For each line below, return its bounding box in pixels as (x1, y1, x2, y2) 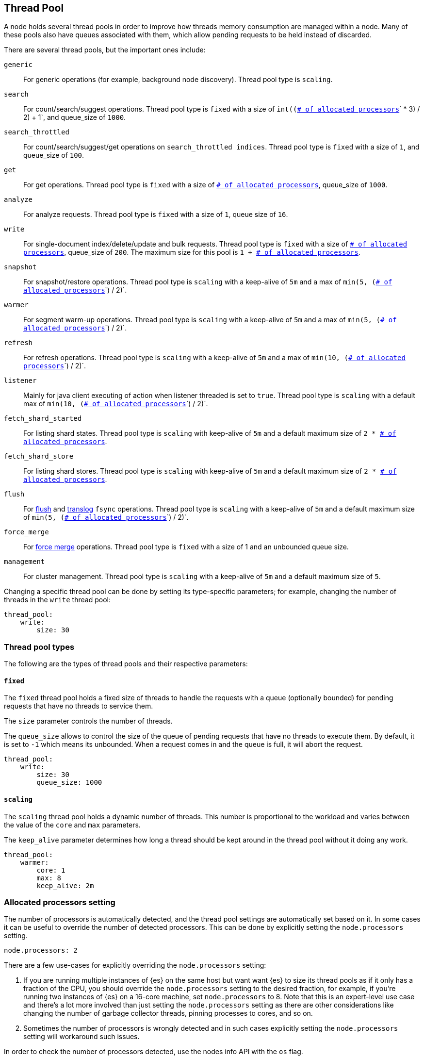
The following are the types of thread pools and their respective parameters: (4, 660, 248, 668)
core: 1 (36, 866, 65, 874)
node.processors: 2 (4, 946, 78, 955)
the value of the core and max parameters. (4, 820, 141, 829)
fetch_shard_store (4, 452, 74, 461)
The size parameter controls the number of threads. (4, 717, 173, 726)
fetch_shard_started (4, 414, 82, 423)
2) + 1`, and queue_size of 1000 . (23, 113, 126, 122)
